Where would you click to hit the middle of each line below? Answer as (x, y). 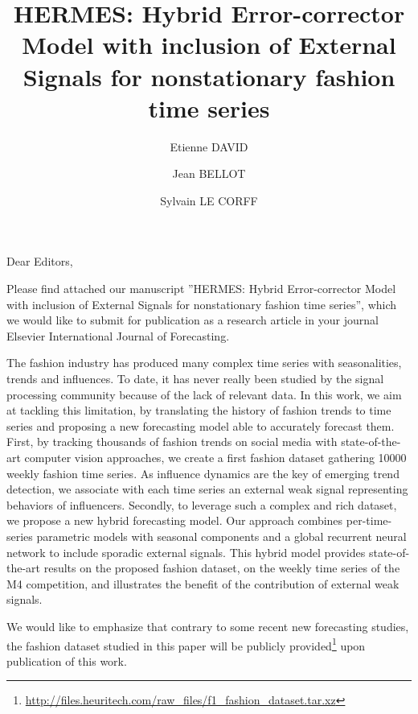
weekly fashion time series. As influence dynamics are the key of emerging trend (203, 473)
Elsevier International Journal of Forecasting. (118, 335)
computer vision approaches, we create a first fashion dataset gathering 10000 (215, 457)
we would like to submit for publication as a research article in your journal (193, 320)
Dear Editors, (40, 261)
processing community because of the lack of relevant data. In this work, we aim (204, 394)
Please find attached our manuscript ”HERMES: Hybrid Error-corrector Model (201, 289)
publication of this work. (67, 660)
